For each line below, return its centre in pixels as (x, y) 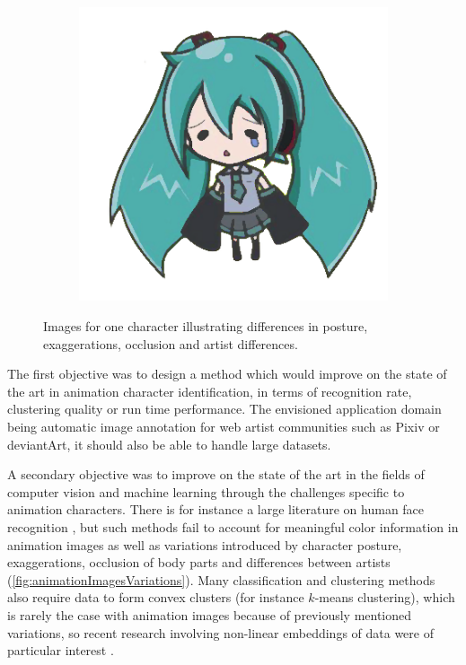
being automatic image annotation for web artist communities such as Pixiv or (224, 426)
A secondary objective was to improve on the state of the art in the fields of (216, 474)
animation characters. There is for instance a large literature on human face (216, 509)
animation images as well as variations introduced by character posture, (205, 544)
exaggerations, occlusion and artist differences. (171, 343)
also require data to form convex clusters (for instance (156, 597)
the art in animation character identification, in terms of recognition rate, (210, 391)
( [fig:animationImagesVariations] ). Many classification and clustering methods (221, 579)
